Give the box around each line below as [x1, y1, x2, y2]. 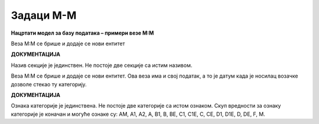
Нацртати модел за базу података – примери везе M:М [11, 29, 154, 36]
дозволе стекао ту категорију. [11, 81, 87, 88]
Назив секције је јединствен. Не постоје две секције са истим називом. [11, 62, 193, 69]
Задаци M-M [11, 9, 77, 22]
